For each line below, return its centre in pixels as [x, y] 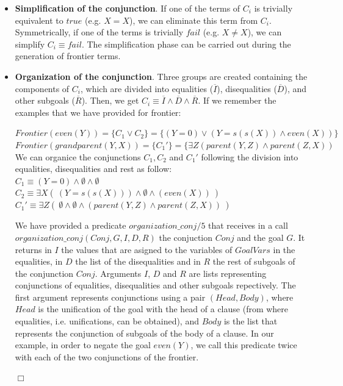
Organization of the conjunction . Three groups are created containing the [161, 76]
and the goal [260, 237]
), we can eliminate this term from [193, 20]
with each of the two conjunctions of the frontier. [107, 356]
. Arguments [118, 273]
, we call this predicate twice [244, 345]
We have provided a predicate [70, 225]
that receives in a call [248, 225]
